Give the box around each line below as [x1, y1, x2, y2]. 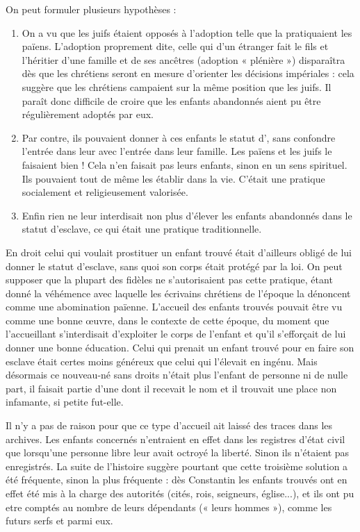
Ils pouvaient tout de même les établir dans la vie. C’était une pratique [22, 171, 325, 185]
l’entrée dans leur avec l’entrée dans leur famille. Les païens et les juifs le [22, 144, 332, 158]
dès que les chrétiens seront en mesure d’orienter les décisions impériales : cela [22, 66, 354, 81]
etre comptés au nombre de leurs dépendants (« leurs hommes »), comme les [6, 499, 332, 514]
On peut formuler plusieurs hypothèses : [6, 2, 177, 16]
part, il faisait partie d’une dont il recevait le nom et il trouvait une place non [6, 381, 337, 395]
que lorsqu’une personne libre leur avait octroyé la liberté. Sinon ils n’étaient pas [6, 445, 350, 460]
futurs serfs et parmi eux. [6, 513, 113, 528]
